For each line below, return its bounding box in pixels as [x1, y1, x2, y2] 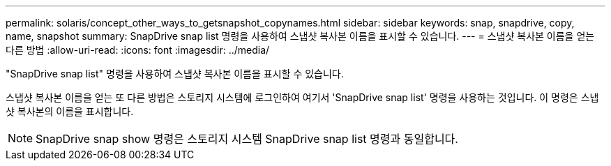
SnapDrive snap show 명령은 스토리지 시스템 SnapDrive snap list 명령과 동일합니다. [36, 132, 458, 146]
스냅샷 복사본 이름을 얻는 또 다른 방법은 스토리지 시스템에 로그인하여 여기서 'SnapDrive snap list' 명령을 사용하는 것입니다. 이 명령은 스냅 [6, 91, 599, 103]
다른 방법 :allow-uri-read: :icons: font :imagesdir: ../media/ [6, 44, 270, 56]
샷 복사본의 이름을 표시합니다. [6, 105, 134, 117]
